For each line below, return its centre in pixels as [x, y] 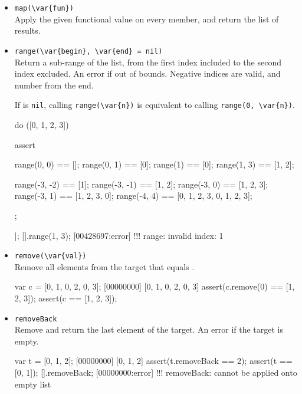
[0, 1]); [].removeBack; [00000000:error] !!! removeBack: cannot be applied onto [156, 372]
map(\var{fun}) [44, 8]
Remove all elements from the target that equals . [104, 266]
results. [27, 30]
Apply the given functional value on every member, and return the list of [147, 19]
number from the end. [54, 85]
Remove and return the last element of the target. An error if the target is [149, 329]
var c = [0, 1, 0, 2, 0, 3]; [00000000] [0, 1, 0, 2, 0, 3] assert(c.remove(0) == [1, [155, 286]
